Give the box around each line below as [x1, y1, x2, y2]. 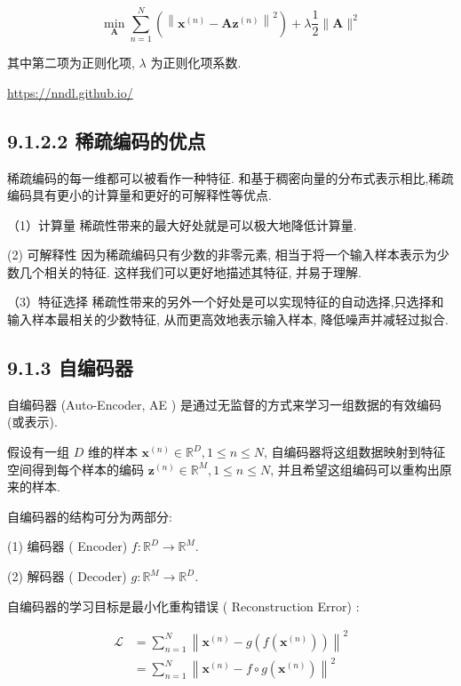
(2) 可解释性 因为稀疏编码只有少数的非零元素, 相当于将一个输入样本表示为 [7, 245, 437, 264]
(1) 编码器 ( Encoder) [7, 537, 128, 555]
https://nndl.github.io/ [7, 83, 133, 101]
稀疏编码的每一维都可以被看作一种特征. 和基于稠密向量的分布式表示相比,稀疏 [7, 168, 454, 187]
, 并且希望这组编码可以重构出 [270, 459, 440, 478]
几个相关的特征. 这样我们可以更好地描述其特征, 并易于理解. [19, 262, 362, 281]
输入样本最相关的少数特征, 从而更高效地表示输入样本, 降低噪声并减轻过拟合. [7, 310, 449, 329]
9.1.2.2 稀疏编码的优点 [7, 126, 206, 154]
